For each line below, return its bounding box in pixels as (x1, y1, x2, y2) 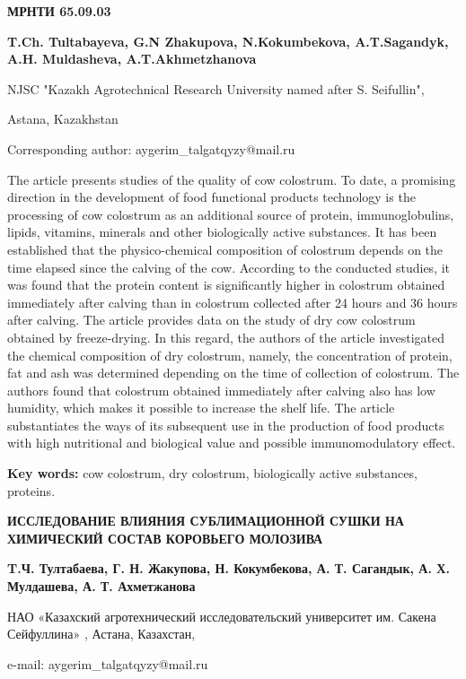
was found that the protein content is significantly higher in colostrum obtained (7, 275, 445, 294)
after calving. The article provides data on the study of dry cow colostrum (7, 310, 416, 329)
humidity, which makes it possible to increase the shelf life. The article (7, 398, 395, 417)
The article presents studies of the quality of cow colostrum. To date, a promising (7, 170, 456, 188)
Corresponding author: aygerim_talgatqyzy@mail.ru (7, 139, 295, 158)
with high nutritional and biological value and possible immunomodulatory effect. (7, 433, 456, 452)
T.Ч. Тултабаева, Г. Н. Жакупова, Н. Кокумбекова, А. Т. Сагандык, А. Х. (7, 559, 450, 578)
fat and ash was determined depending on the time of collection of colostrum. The (7, 363, 460, 382)
